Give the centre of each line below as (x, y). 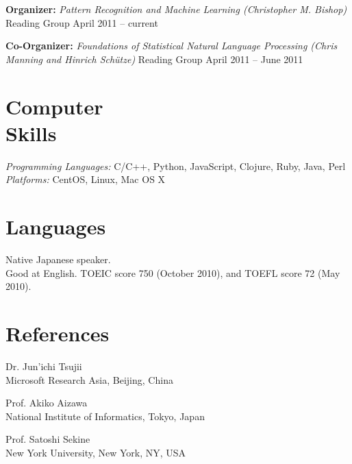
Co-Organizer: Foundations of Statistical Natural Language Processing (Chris (172, 46)
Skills (31, 133)
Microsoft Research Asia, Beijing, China (89, 379)
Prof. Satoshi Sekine (48, 439)
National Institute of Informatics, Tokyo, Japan (105, 416)
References (58, 333)
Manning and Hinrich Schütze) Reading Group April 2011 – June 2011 (154, 59)
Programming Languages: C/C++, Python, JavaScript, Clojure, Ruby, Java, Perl (176, 166)
